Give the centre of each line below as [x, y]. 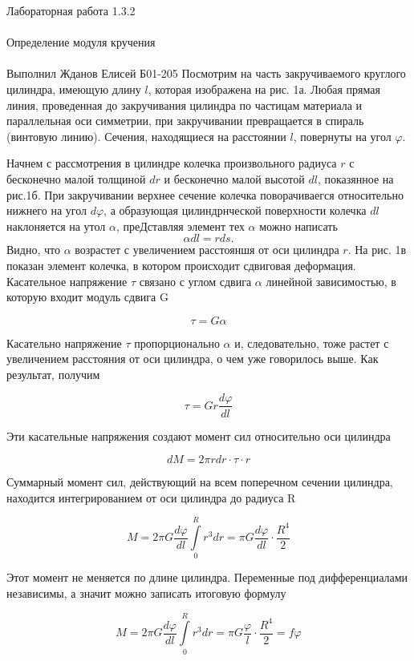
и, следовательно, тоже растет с [312, 343]
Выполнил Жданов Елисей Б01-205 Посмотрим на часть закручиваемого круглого [206, 73]
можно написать [298, 226]
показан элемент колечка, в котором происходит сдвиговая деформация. [181, 265]
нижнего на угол [47, 210]
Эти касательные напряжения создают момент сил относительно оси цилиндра [199, 435]
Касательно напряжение [64, 343]
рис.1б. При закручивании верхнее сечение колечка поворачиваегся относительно [205, 194]
